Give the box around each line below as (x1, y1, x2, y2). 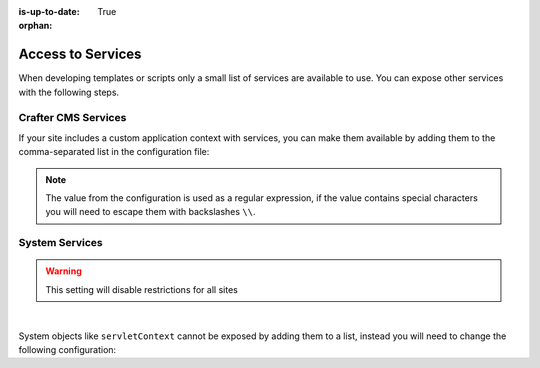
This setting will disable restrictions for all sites (45, 283, 239, 295)
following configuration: (18, 343, 117, 355)
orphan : (18, 20, 53, 32)
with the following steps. (18, 86, 120, 98)
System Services (18, 236, 104, 250)
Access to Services (18, 46, 142, 63)
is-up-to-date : (18, 6, 80, 17)
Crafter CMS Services (18, 111, 127, 125)
